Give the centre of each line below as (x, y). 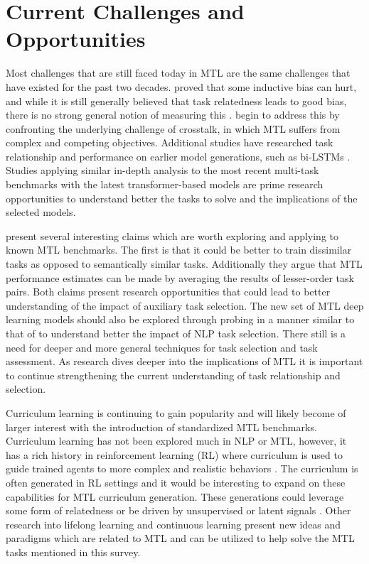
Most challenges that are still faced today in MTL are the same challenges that (178, 73)
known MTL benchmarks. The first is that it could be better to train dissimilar (179, 250)
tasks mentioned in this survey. (73, 552)
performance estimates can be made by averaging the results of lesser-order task (180, 277)
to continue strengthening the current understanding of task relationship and (173, 375)
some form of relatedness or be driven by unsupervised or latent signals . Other (178, 510)
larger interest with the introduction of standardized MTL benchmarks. (161, 427)
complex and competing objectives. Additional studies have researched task (170, 142)
